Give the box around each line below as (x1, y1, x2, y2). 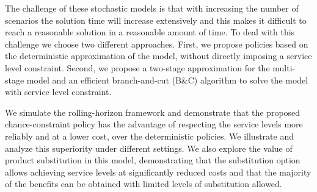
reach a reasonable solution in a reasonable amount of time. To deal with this (5, 26, 295, 38)
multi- (272, 61, 296, 74)
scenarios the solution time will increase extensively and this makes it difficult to (5, 13, 307, 26)
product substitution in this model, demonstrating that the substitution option (5, 154, 301, 166)
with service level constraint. (5, 85, 112, 98)
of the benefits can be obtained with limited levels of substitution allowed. (5, 177, 282, 190)
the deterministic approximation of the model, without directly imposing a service (5, 49, 312, 62)
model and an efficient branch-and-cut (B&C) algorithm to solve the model (26, 73, 308, 86)
